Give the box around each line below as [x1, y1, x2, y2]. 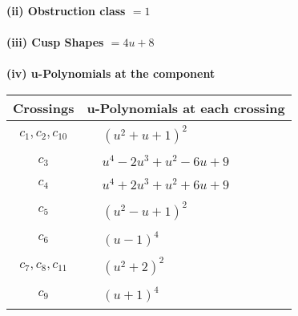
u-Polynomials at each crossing [87, 98, 285, 117]
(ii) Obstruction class [6, 2, 126, 18]
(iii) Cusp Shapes [6, 34, 104, 51]
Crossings [13, 98, 74, 117]
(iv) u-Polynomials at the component [6, 65, 215, 82]
